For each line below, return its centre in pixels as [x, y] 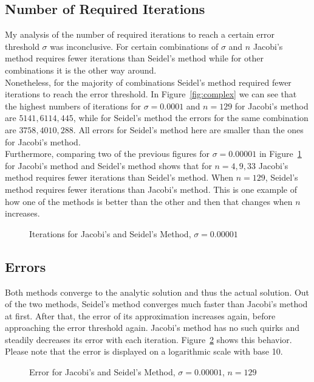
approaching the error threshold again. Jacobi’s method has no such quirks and [152, 328]
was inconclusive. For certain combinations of [134, 46]
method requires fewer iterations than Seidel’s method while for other [134, 58]
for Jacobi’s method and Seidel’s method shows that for [108, 165]
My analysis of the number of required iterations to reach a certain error [140, 34]
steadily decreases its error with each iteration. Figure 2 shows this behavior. [148, 339]
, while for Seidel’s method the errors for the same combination [191, 118]
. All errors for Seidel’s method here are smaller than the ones [188, 129]
